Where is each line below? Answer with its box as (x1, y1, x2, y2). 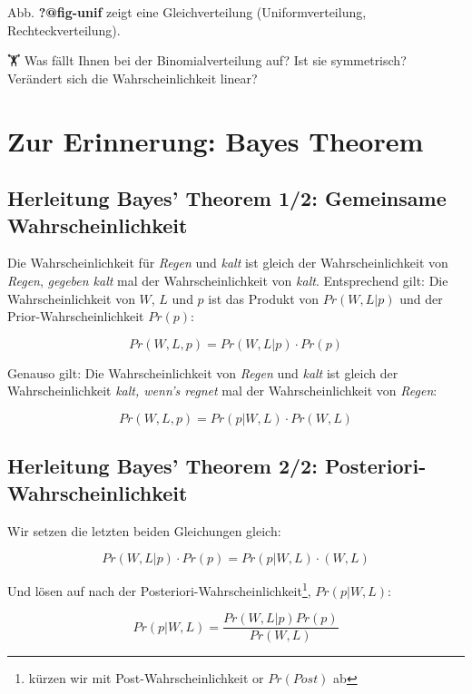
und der (399, 288, 443, 308)
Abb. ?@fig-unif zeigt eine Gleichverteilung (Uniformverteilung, (7, 3, 367, 21)
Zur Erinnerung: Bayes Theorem (7, 122, 424, 159)
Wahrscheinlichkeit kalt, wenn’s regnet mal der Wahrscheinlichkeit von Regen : (7, 381, 438, 400)
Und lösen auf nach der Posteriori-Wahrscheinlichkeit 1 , (7, 579, 311, 600)
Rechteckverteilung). (7, 20, 121, 39)
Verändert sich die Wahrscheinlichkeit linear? (7, 68, 258, 87)
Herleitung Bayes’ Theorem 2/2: (7, 452, 318, 480)
